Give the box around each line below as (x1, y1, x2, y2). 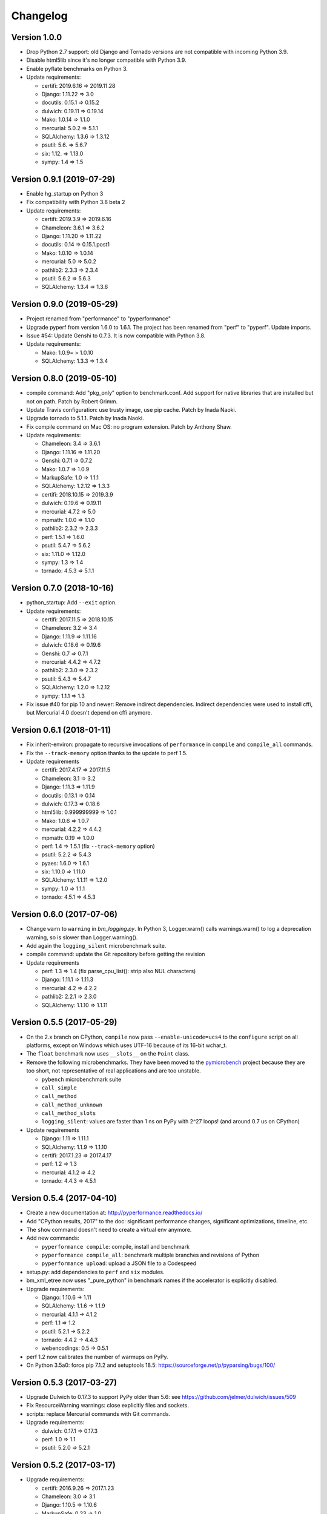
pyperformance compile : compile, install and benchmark (41, 1243, 190, 1250)
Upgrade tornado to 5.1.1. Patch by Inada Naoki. (26, 415, 145, 422)
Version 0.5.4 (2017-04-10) (11, 1193, 117, 1203)
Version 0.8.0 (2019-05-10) (11, 373, 117, 384)
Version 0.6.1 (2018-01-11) (11, 725, 111, 735)
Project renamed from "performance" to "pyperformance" (26, 315, 171, 322)
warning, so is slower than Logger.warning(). (26, 933, 138, 941)
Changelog (11, 9, 68, 22)
